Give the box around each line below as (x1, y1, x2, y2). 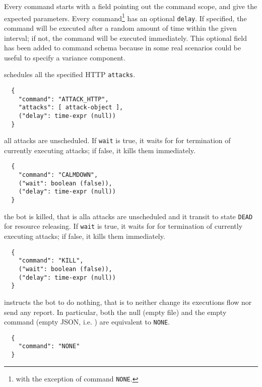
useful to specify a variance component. (4, 52, 125, 62)
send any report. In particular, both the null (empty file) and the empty (4, 306, 227, 317)
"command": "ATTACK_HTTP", (18, 95, 109, 103)
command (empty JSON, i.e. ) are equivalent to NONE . (4, 316, 170, 327)
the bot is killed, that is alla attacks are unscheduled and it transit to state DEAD (4, 211, 253, 221)
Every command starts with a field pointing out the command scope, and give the (4, 1, 257, 11)
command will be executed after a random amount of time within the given (4, 22, 237, 33)
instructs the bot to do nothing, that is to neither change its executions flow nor (4, 296, 252, 307)
